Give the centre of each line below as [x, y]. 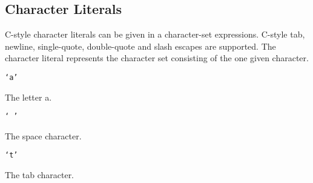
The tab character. [40, 175]
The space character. [43, 135]
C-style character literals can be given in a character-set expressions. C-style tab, [155, 34]
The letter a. [28, 97]
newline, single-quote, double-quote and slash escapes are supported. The [140, 46]
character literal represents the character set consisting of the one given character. [157, 58]
